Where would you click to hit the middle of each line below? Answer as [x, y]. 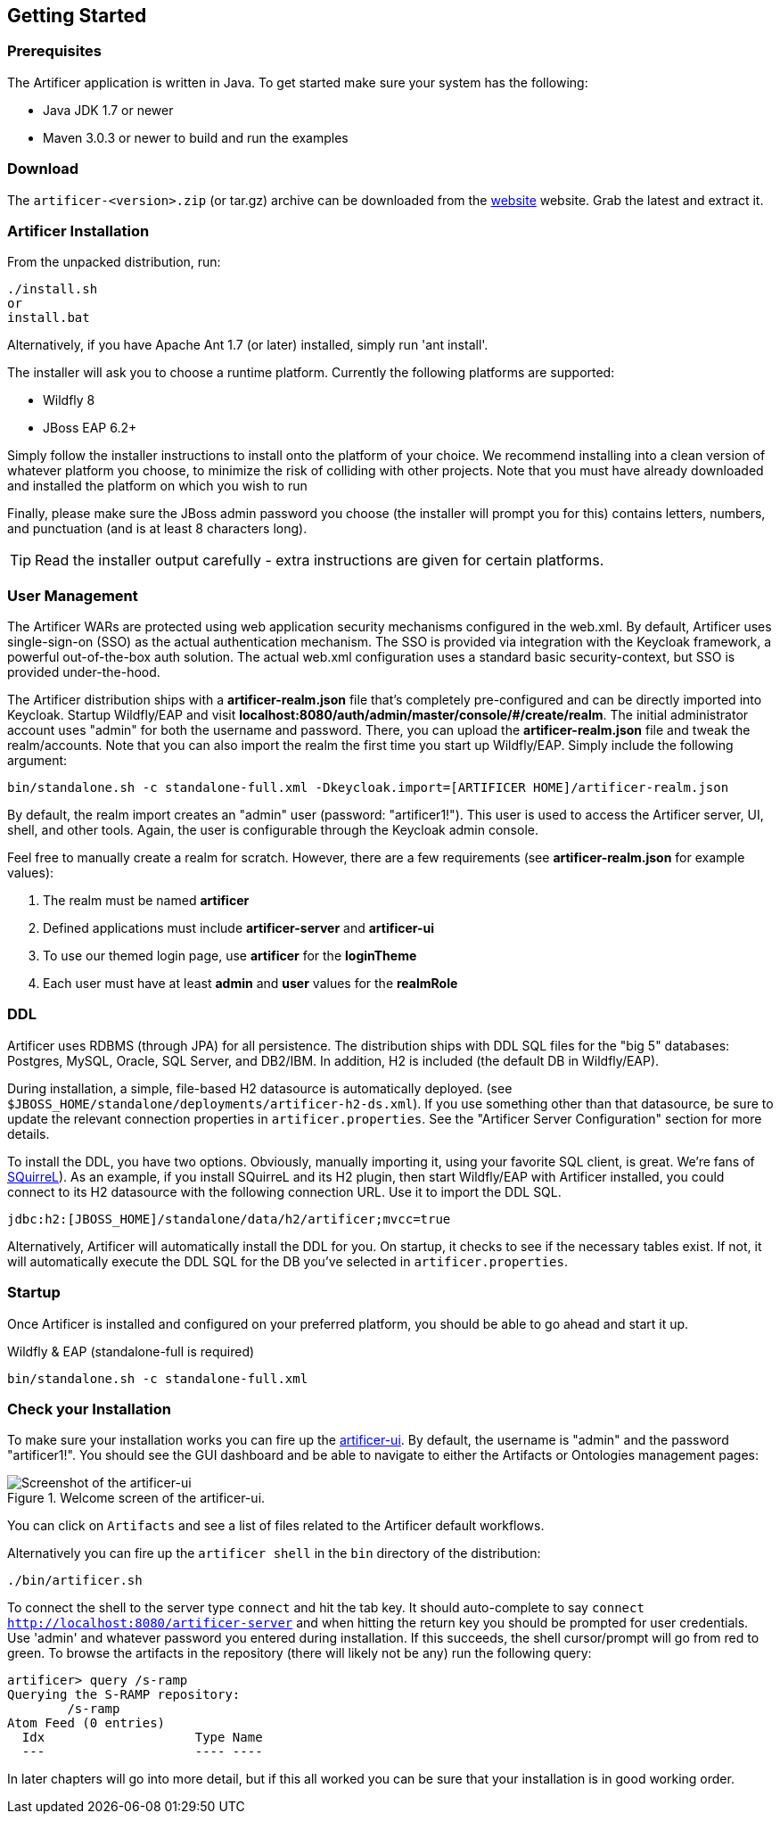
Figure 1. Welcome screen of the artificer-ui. [136, 1498]
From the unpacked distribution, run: [114, 262]
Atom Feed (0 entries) [86, 1723]
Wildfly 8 [69, 400]
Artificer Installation [78, 231]
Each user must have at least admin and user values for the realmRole [250, 984]
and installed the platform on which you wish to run [157, 486]
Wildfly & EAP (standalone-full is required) [131, 1351]
